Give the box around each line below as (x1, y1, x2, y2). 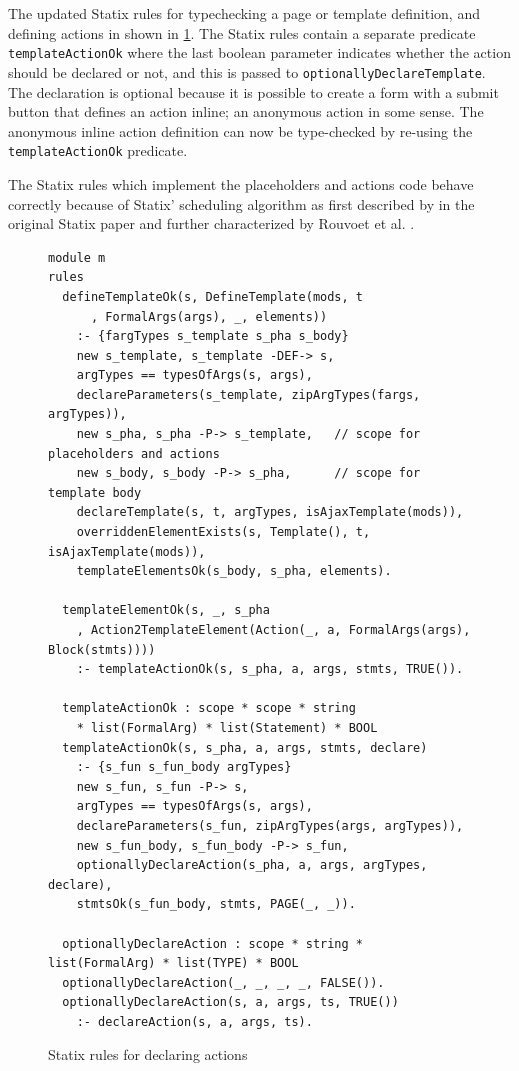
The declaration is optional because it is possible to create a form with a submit (8, 81, 499, 102)
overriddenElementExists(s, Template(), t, (76, 525, 371, 540)
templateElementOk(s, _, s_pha (62, 603, 270, 618)
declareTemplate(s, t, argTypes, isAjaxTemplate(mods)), (76, 505, 464, 520)
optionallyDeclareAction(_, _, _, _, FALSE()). (62, 975, 385, 990)
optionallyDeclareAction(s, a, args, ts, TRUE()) (62, 995, 399, 1010)
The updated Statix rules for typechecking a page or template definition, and (8, 3, 480, 23)
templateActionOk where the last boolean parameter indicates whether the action (8, 42, 511, 63)
